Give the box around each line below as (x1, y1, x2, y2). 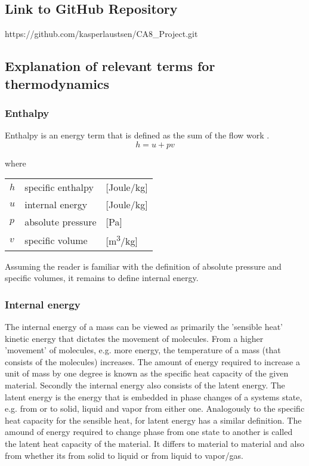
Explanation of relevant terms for (5, 57, 215, 75)
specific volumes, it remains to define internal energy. (5, 271, 199, 284)
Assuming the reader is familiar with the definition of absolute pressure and (5, 260, 282, 272)
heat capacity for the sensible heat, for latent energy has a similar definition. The (5, 413, 302, 426)
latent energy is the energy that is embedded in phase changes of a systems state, (5, 390, 302, 403)
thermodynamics (5, 74, 110, 92)
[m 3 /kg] (106, 232, 138, 248)
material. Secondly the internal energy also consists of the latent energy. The (5, 379, 285, 391)
